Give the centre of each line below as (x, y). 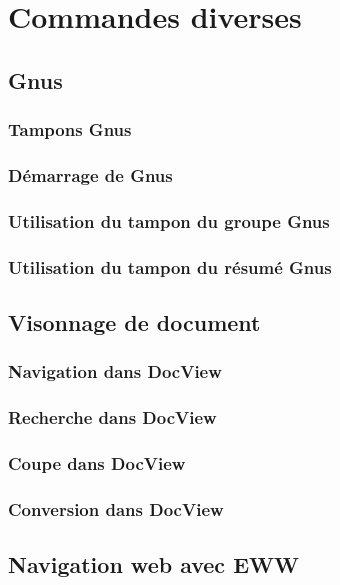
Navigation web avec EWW (153, 564)
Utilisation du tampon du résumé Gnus (170, 266)
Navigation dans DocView (115, 371)
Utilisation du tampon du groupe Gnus (169, 220)
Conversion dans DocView (116, 508)
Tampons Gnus (70, 129)
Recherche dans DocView (112, 417)
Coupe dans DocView (97, 462)
